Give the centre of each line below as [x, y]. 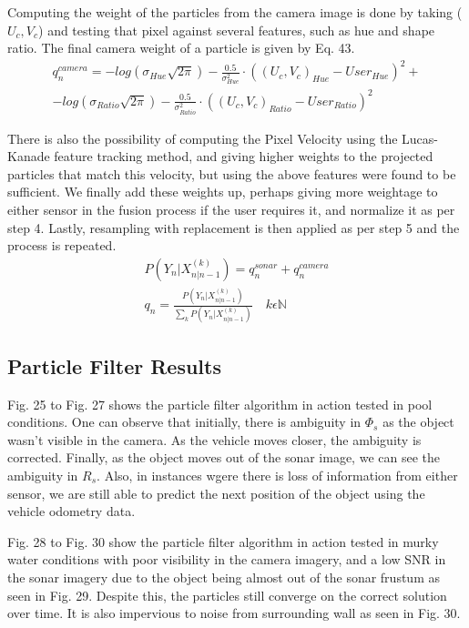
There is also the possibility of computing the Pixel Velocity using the [203, 138]
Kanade [29, 156]
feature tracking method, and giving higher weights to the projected [244, 156]
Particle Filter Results [114, 365]
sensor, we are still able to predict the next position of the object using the [216, 493]
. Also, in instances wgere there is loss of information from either [277, 476]
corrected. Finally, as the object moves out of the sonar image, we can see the [224, 457]
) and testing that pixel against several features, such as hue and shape [237, 30]
